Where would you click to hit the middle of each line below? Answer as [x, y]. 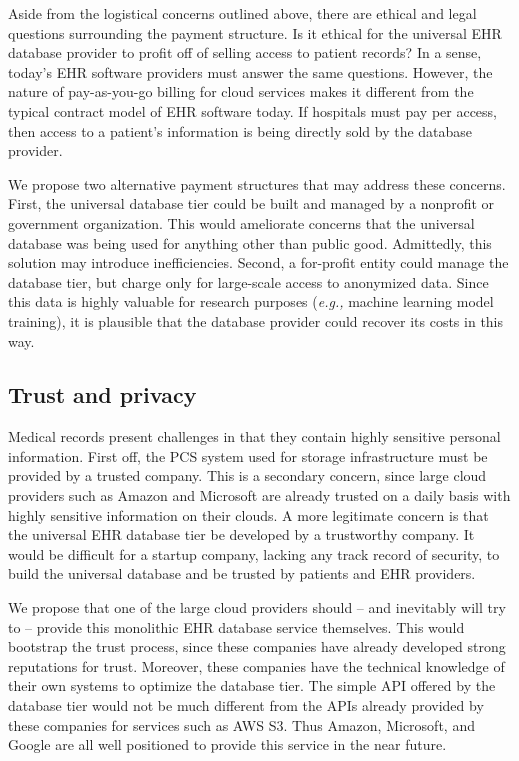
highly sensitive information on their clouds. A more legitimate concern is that [248, 514]
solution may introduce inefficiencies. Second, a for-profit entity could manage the [258, 262]
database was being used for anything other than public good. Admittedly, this [250, 242]
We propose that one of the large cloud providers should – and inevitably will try [257, 607]
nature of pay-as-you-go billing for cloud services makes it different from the [241, 91]
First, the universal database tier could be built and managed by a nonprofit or [251, 203]
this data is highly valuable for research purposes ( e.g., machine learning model [251, 301]
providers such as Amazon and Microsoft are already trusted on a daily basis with [259, 495]
